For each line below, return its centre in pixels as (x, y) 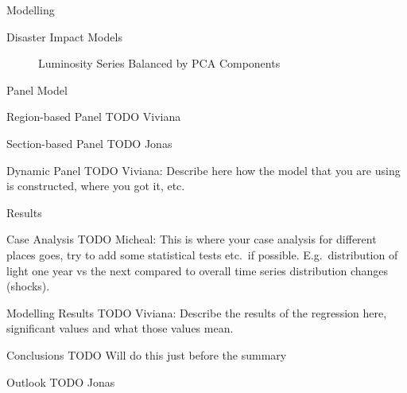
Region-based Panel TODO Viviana (94, 117)
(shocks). (28, 286)
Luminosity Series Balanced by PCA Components (159, 63)
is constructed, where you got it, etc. (96, 186)
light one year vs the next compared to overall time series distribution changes (198, 270)
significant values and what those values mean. (120, 328)
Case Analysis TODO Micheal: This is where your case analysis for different (192, 239)
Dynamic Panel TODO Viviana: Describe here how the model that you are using (203, 170)
